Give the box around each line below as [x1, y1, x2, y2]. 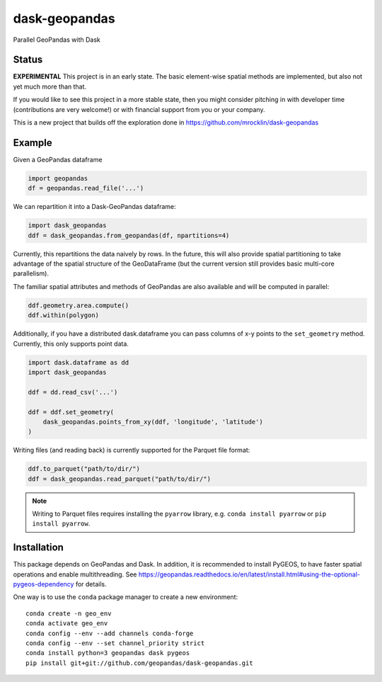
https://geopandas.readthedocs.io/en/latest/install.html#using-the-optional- [138, 570, 361, 579]
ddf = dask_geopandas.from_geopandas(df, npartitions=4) [28, 231, 230, 239]
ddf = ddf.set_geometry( [28, 408, 115, 416]
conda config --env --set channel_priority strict [25, 640, 205, 647]
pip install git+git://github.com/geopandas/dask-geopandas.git [25, 659, 254, 667]
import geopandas [28, 174, 88, 182]
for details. [75, 580, 107, 589]
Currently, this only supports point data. [13, 339, 129, 348]
